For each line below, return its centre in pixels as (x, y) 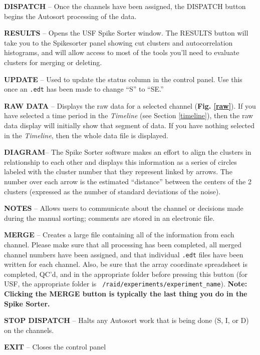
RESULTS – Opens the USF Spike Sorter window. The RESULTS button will (126, 33)
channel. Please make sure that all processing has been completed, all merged (123, 244)
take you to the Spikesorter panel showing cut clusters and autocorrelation (118, 42)
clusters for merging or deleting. (53, 62)
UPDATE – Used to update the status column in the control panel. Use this (123, 79)
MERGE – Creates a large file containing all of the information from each (119, 235)
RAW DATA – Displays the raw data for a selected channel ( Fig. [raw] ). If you (130, 105)
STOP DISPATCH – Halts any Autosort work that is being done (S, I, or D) (126, 320)
